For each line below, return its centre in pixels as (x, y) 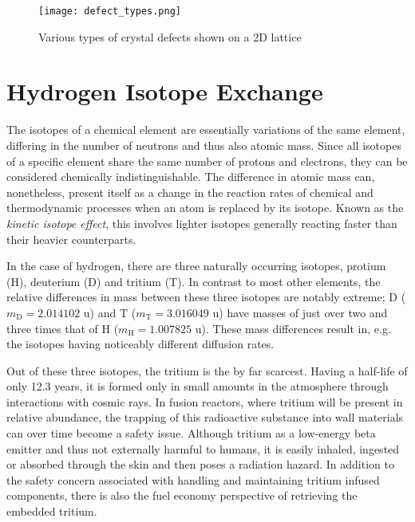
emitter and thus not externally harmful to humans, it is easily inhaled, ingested (203, 448)
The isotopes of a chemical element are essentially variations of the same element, (206, 130)
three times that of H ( (63, 328)
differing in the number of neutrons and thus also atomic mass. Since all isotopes (204, 145)
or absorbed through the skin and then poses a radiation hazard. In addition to (200, 464)
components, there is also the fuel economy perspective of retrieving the (182, 495)
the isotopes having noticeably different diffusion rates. (140, 344)
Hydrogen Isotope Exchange (165, 91)
